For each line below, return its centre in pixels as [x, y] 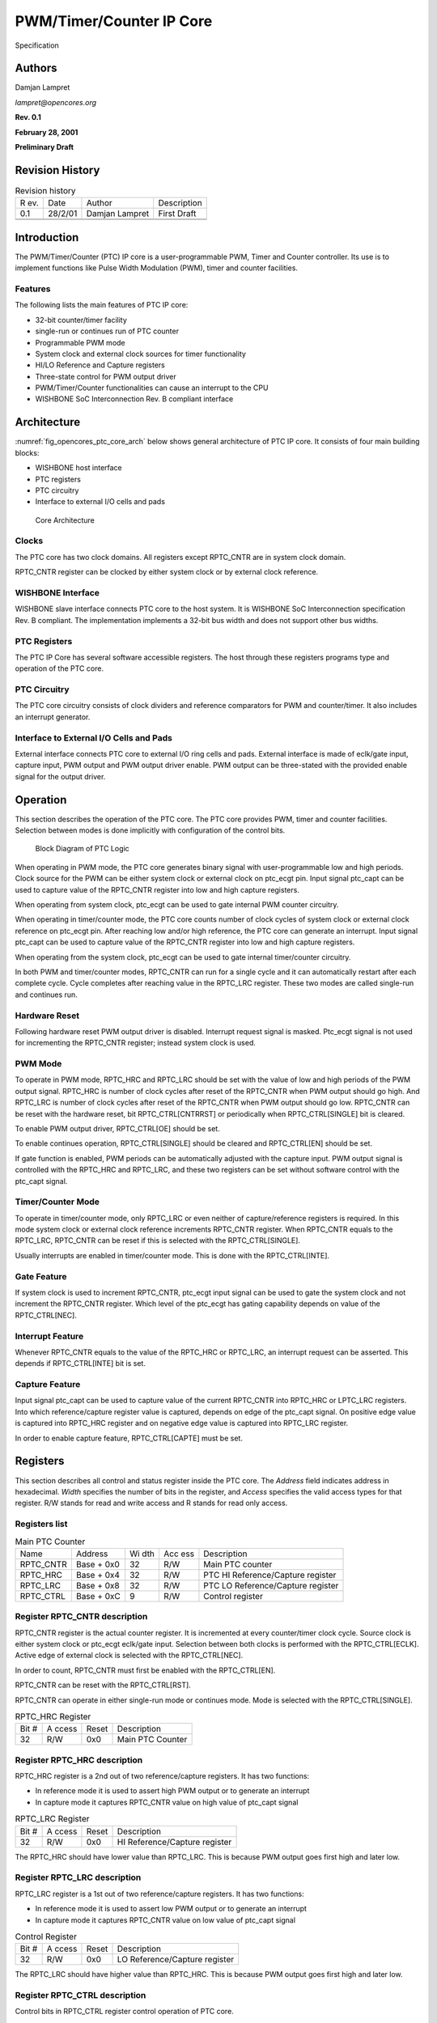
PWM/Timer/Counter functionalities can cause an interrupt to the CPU [152, 388]
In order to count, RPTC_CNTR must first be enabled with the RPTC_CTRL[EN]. [145, 1670]
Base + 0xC [98, 1596]
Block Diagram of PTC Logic [82, 849]
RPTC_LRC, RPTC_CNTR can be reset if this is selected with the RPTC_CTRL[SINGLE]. [158, 1241]
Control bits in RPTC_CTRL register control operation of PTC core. [124, 2012]
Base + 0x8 [98, 1585]
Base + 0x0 [98, 1564]
